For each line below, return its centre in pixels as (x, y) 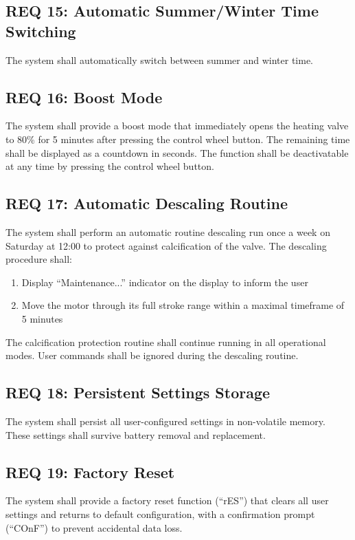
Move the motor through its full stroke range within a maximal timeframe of (183, 305)
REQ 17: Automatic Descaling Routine (147, 203)
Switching (41, 31)
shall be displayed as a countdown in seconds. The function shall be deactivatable (177, 152)
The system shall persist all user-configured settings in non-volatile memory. (165, 421)
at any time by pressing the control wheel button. (110, 166)
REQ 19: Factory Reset (90, 472)
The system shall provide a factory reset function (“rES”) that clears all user (167, 500)
